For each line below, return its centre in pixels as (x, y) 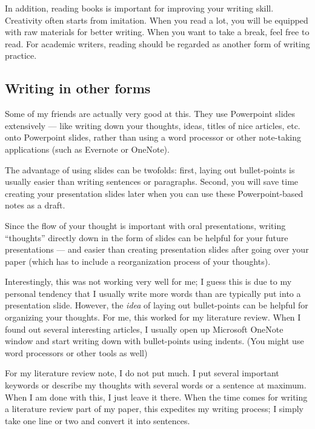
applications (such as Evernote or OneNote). (87, 149)
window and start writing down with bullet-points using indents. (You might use (154, 341)
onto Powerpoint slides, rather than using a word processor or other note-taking (153, 137)
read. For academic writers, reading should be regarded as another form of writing (157, 43)
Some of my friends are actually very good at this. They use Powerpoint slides (150, 114)
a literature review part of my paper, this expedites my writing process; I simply (154, 409)
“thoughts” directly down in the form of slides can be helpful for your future (147, 237)
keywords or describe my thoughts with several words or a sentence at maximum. (156, 385)
